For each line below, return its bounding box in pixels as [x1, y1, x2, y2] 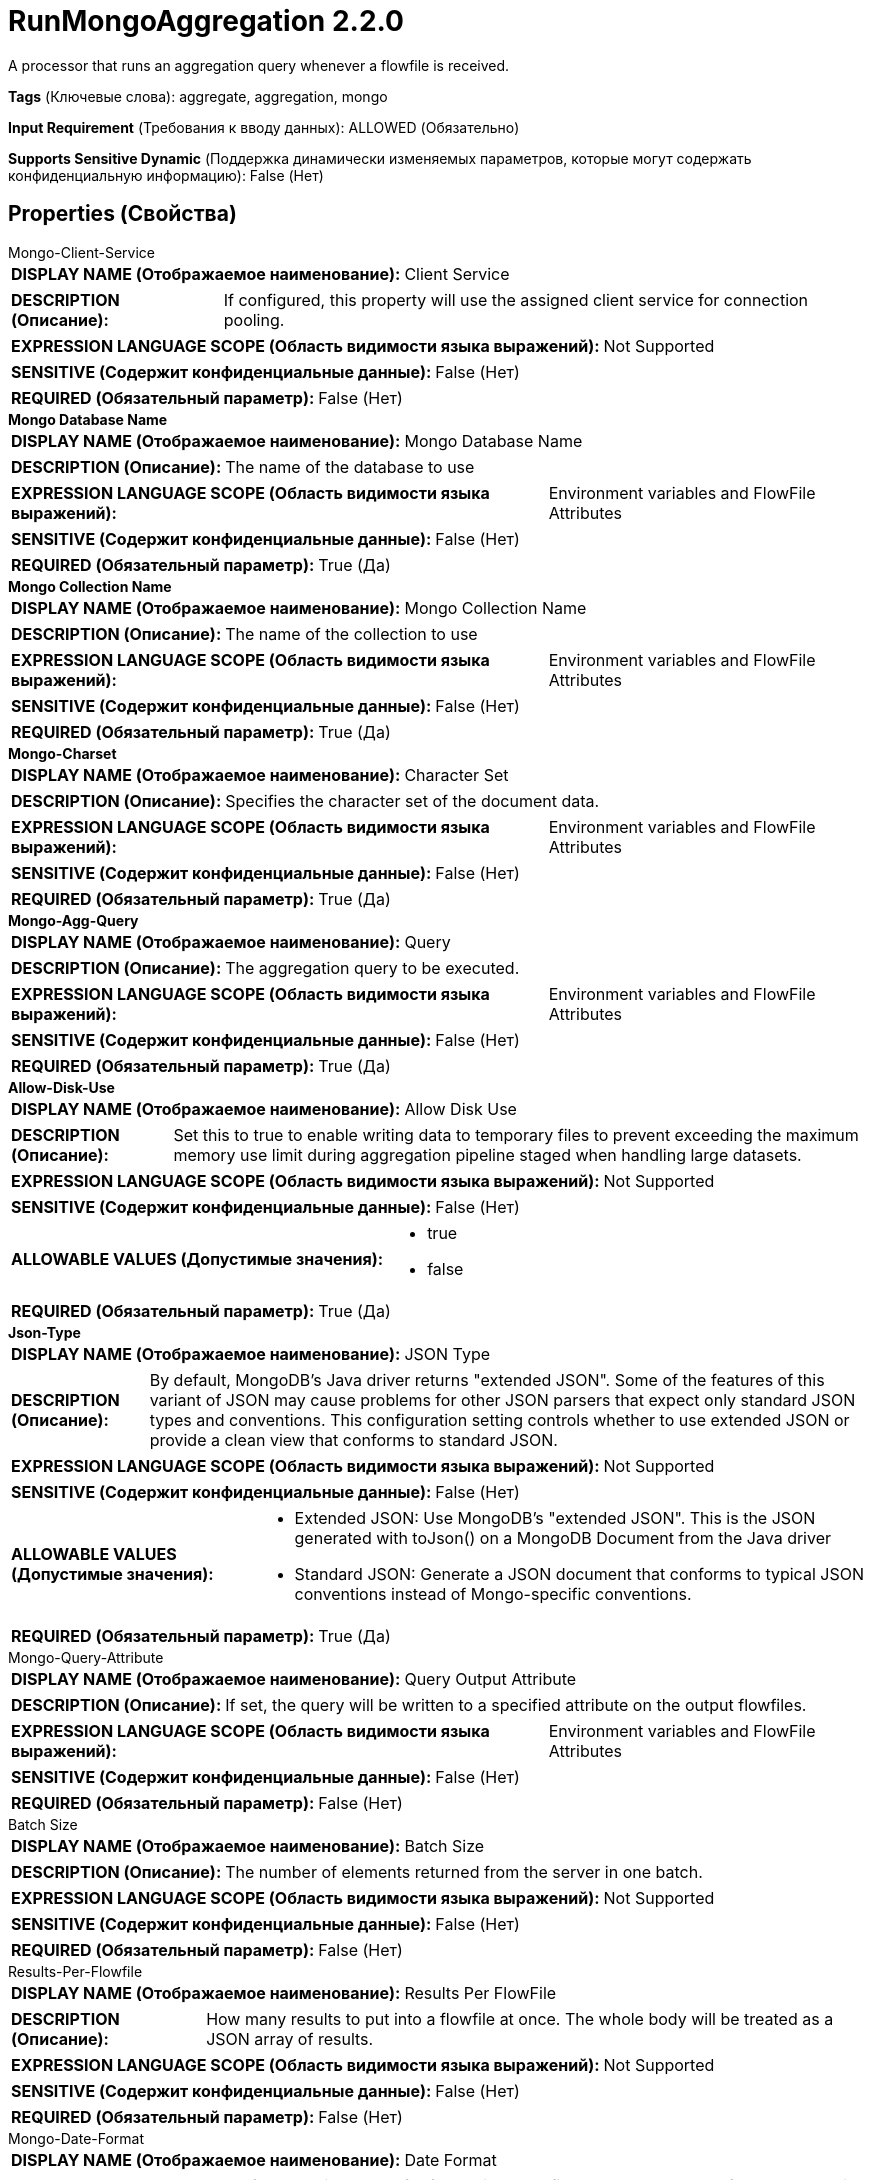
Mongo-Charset [8, 744, 117, 762]
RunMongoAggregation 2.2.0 [8, 4, 404, 38]
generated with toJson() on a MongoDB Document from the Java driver [294, 1527, 832, 1548]
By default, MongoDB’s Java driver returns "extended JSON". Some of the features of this [149, 1369, 825, 1390]
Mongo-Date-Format [8, 2129, 145, 2147]
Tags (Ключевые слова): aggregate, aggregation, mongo [8, 87, 388, 105]
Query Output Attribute [404, 1668, 577, 1689]
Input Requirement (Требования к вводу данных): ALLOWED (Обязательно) [8, 118, 520, 136]
